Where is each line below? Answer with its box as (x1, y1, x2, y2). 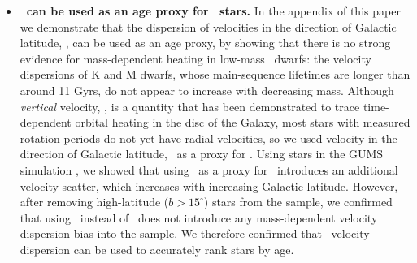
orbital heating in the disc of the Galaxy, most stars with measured (75, 114, 410, 131)
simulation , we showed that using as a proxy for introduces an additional (20, 161, 398, 178)
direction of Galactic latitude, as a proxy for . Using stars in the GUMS (20, 145, 384, 162)
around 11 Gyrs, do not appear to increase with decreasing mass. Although (20, 81, 394, 98)
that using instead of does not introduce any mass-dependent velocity (20, 209, 378, 226)
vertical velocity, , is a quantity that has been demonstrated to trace (20, 97, 360, 114)
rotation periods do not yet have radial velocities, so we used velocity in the (20, 129, 397, 146)
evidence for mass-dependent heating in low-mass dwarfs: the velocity (20, 50, 371, 67)
